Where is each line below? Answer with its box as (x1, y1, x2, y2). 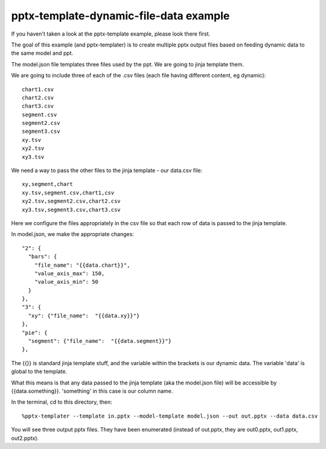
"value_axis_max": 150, (34, 270, 105, 277)
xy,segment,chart (22, 181, 73, 188)
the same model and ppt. (11, 49, 74, 57)
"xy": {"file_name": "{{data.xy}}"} (28, 312, 140, 319)
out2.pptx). (11, 435, 39, 442)
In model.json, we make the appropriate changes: (11, 231, 134, 238)
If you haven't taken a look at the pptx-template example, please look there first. (11, 30, 211, 37)
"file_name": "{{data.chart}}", (34, 261, 130, 269)
